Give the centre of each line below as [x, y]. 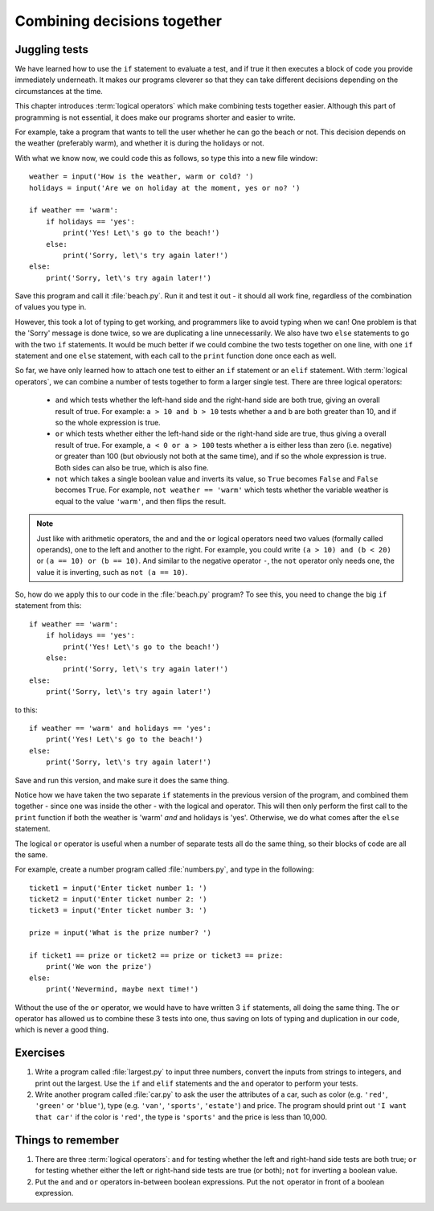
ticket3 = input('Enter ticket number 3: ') [119, 910]
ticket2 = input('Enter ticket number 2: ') [119, 899]
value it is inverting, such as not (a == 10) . [112, 572]
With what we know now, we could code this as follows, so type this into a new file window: [166, 158]
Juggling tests [51, 49]
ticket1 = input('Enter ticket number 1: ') [119, 888]
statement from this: [48, 605]
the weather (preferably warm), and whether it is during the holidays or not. [140, 143]
